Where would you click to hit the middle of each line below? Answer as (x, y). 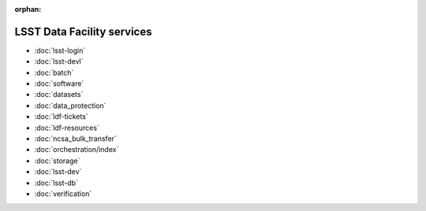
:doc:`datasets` (59, 94)
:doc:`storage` (57, 161)
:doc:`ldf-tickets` (61, 117)
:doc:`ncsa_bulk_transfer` (76, 139)
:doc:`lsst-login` (60, 50)
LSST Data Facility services (83, 31)
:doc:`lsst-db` (56, 183)
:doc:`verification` (63, 194)
